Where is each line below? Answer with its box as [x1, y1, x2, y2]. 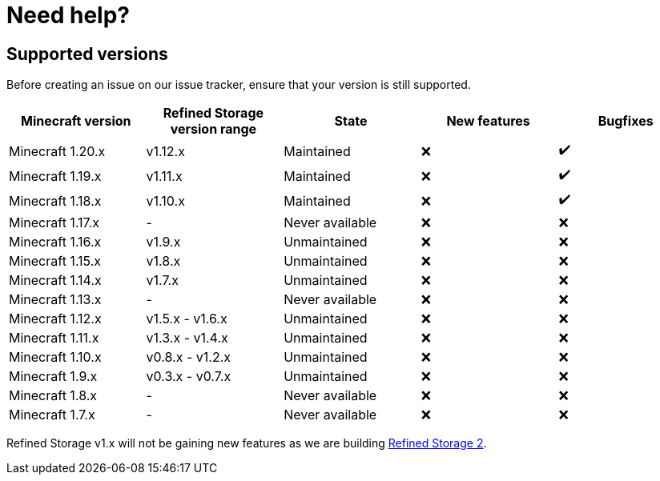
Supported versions [6, 43, 168, 64]
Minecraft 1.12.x [9, 311, 102, 327]
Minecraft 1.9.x [9, 368, 98, 385]
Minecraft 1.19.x [9, 167, 102, 184]
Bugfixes [598, 113, 654, 130]
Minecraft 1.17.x [9, 214, 100, 231]
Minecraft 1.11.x [9, 330, 99, 347]
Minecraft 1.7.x [9, 407, 95, 423]
